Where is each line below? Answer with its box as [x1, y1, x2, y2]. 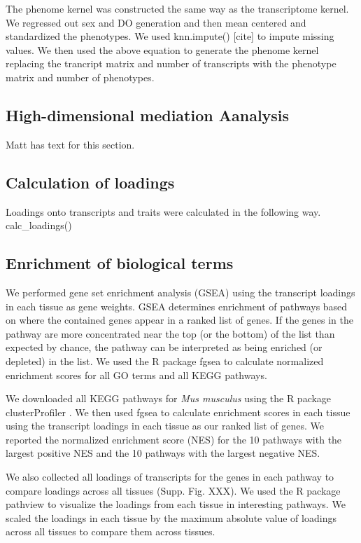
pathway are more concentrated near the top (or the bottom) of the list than [6, 326, 335, 341]
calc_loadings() [6, 218, 72, 233]
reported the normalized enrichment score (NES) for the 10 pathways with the [6, 432, 342, 446]
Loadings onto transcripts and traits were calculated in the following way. [6, 204, 321, 219]
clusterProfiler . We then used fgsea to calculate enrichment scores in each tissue [6, 404, 351, 419]
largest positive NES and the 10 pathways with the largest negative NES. [6, 446, 320, 460]
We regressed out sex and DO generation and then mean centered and [6, 15, 306, 29]
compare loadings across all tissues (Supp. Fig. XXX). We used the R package [6, 483, 341, 497]
